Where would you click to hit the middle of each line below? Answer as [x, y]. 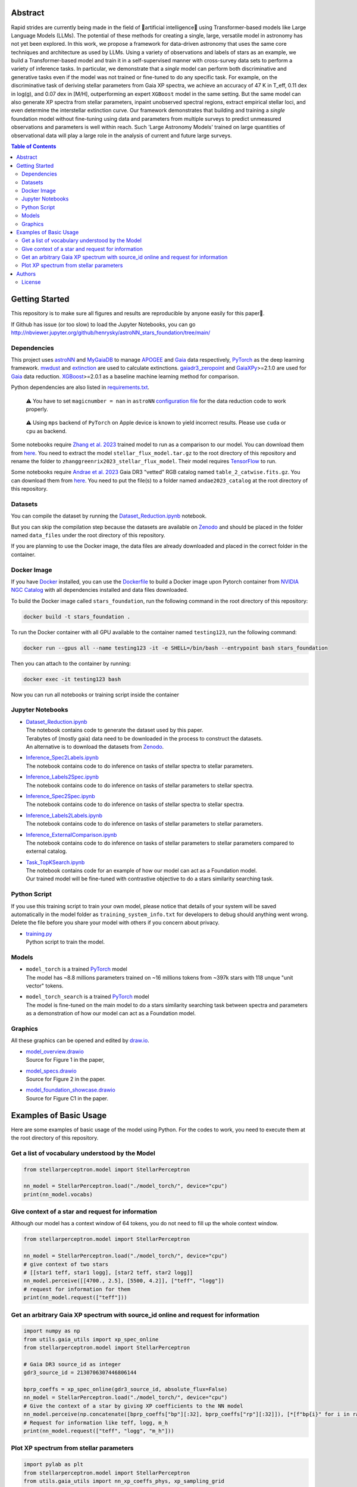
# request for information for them [77, 1289]
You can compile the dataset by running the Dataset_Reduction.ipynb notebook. [109, 516]
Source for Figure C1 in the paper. [67, 1098]
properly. [37, 409]
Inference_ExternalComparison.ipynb [71, 835]
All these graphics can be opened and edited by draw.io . [80, 1040]
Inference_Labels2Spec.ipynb [62, 777]
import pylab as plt [53, 1464]
